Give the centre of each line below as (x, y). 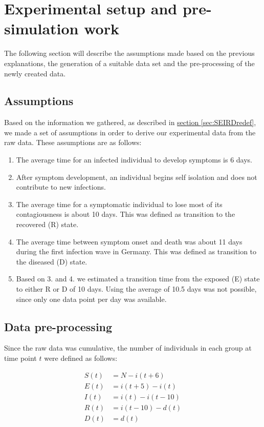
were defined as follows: (81, 358)
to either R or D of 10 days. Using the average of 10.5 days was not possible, (136, 289)
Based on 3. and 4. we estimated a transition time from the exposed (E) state (138, 279)
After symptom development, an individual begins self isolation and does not (137, 177)
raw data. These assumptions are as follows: (73, 142)
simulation (41, 28)
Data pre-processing (58, 326)
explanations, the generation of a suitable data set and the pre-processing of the (129, 63)
